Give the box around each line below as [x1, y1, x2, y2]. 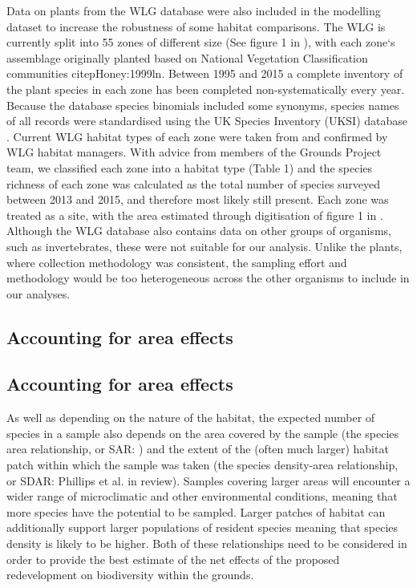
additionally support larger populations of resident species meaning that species [6, 519, 399, 536]
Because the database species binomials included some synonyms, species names [6, 96, 399, 113]
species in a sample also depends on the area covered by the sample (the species [6, 424, 399, 441]
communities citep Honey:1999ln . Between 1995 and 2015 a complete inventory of [6, 65, 403, 82]
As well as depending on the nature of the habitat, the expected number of [6, 409, 375, 426]
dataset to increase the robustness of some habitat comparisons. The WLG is [6, 18, 386, 34]
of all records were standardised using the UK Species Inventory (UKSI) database [6, 112, 407, 129]
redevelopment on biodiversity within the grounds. [6, 566, 254, 583]
